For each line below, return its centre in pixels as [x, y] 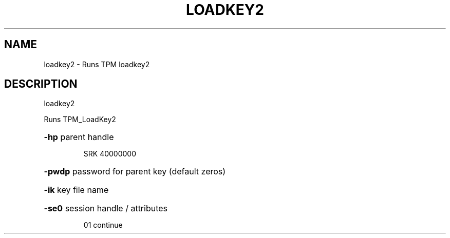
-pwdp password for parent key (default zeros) [135, 172]
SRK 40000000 [110, 154]
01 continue [103, 225]
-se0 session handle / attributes [106, 209]
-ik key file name [76, 190]
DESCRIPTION [41, 84]
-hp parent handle [79, 137]
